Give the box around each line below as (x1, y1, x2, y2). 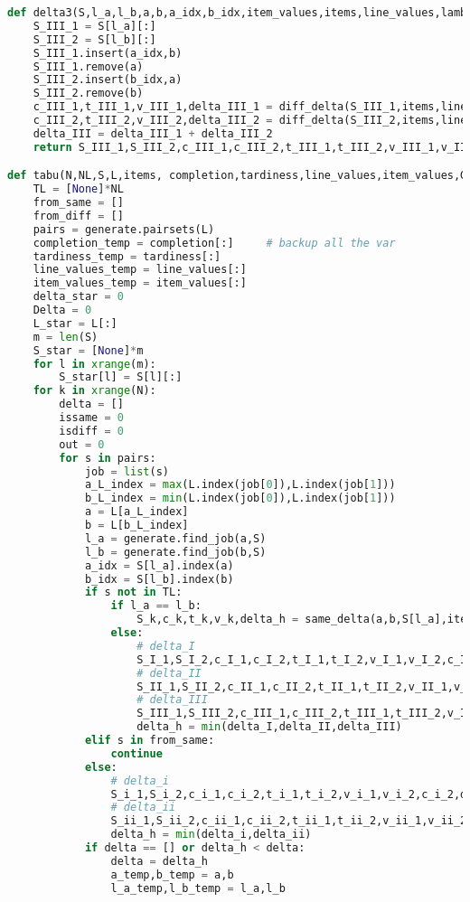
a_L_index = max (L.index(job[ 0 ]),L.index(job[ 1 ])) (84, 478, 396, 492)
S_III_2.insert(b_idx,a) (33, 73, 183, 87)
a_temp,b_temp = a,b (110, 868, 234, 881)
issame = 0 (59, 411, 124, 425)
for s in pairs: (59, 451, 156, 465)
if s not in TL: (84, 586, 183, 599)
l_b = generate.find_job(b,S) (84, 545, 267, 559)
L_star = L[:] (33, 316, 117, 330)
